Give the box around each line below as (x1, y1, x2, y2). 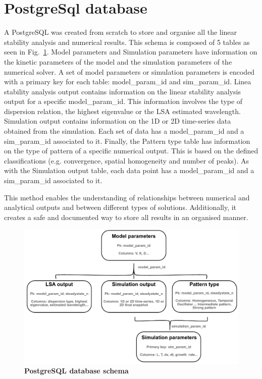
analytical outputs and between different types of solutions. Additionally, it (4, 202, 237, 212)
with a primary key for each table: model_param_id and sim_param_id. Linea (4, 76, 251, 87)
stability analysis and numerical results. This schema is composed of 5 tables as (4, 36, 250, 47)
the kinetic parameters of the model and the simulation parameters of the (4, 56, 232, 67)
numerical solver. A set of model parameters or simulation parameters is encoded (4, 66, 255, 77)
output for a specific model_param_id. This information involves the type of (4, 96, 243, 106)
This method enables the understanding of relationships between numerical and (4, 192, 250, 202)
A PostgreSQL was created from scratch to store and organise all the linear (4, 27, 237, 37)
